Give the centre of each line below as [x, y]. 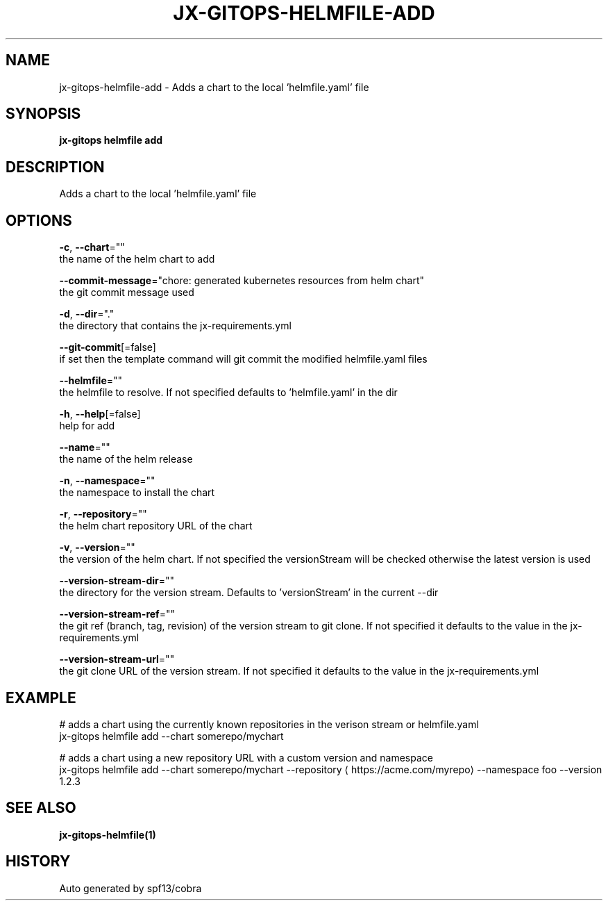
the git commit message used [127, 293]
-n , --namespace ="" [107, 481]
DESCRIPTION [55, 167]
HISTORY [38, 862]
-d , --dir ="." [87, 314]
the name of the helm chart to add [137, 259]
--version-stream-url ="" [117, 659]
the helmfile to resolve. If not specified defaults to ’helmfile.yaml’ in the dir [228, 393]
